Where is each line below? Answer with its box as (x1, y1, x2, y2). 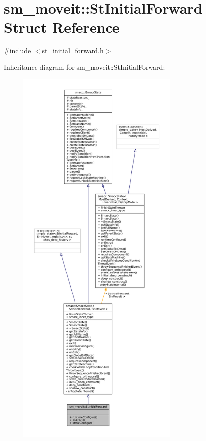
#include (4, 45, 31, 56)
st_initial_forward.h (42, 45, 104, 56)
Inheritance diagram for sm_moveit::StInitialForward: (4, 62, 165, 72)
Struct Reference (4, 17, 120, 37)
